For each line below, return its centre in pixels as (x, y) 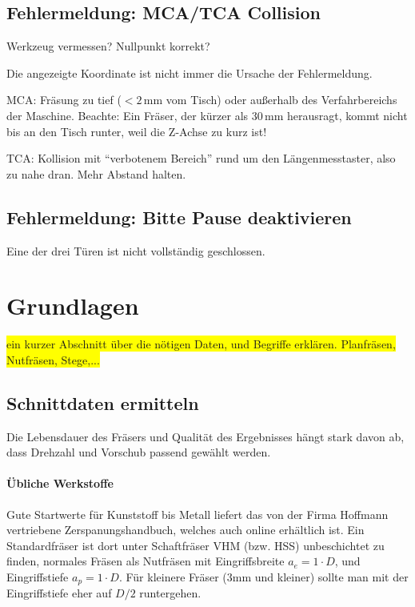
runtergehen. (170, 593)
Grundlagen (73, 306)
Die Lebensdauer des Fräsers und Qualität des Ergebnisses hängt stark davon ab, (206, 436)
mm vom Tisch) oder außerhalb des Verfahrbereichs (270, 100)
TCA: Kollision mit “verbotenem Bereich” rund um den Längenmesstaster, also (201, 158)
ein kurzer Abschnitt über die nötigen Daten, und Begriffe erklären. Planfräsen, (201, 344)
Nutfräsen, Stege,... (53, 359)
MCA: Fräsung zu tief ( (64, 100)
